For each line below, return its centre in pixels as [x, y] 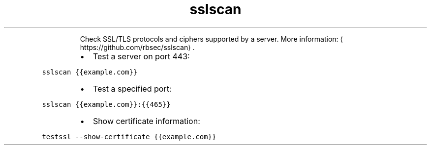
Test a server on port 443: [141, 56]
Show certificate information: [146, 121]
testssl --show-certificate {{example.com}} [129, 137]
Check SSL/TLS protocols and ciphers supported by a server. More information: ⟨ [212, 39]
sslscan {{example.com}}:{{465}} [106, 104]
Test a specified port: [132, 88]
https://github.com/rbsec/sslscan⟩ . [137, 47]
